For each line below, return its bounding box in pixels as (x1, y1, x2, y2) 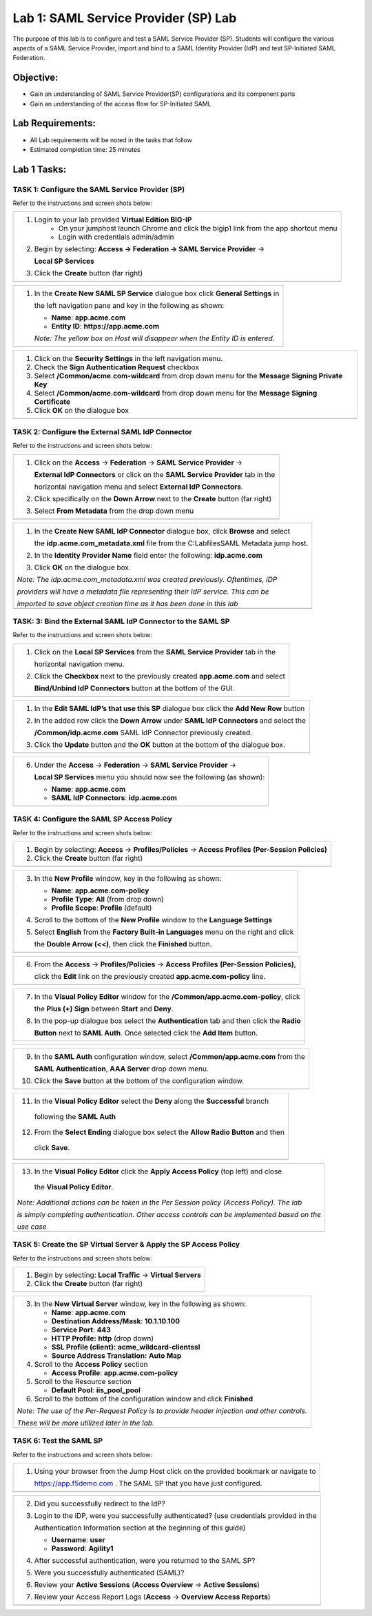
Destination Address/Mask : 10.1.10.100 (51, 1316, 180, 1326)
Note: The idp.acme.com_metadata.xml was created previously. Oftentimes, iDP (17, 574, 278, 584)
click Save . (34, 1142, 70, 1152)
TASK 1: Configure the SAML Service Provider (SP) (12, 184, 185, 194)
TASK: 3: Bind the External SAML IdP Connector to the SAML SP (12, 616, 230, 626)
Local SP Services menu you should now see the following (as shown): (34, 772, 265, 781)
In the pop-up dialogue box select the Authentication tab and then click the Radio (34, 1015, 301, 1025)
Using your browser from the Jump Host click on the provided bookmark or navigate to (34, 1467, 316, 1477)
